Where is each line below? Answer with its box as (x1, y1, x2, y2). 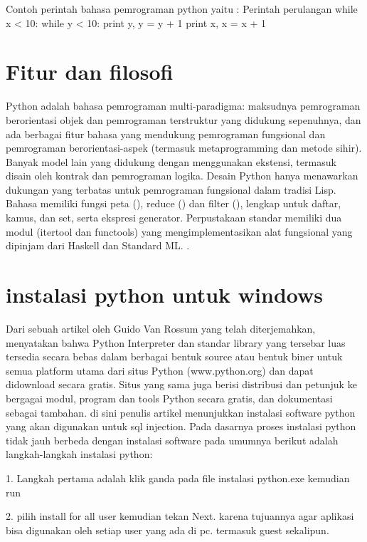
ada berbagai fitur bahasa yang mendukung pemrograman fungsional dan (6, 126, 326, 141)
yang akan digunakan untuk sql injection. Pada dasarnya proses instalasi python (6, 419, 356, 434)
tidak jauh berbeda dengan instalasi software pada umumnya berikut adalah (6, 432, 339, 447)
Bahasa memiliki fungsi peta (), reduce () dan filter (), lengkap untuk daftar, (6, 196, 341, 211)
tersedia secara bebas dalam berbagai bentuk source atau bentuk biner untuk (6, 349, 343, 364)
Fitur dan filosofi (6, 57, 174, 86)
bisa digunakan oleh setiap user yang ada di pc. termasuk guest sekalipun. (6, 522, 329, 537)
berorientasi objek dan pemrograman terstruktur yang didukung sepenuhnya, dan (6, 112, 361, 127)
